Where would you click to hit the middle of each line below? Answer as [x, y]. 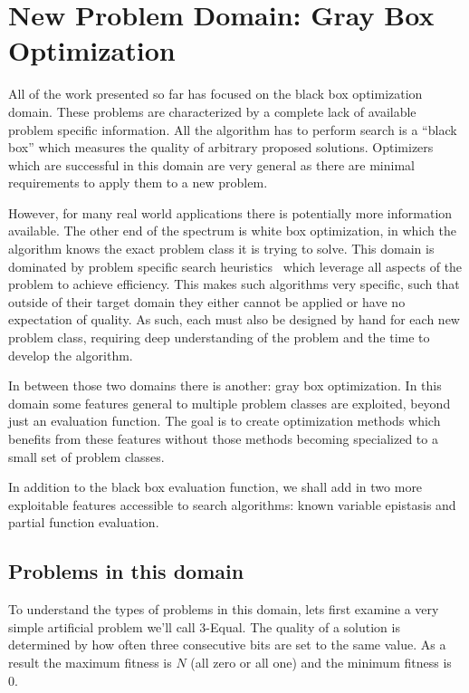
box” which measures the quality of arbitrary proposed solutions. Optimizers [221, 147]
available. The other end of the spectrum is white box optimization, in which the [232, 231]
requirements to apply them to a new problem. [138, 183]
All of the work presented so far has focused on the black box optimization [215, 94]
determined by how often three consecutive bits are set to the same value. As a [227, 645]
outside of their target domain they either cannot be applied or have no [207, 301]
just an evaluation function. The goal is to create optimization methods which [225, 421]
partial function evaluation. [84, 522]
